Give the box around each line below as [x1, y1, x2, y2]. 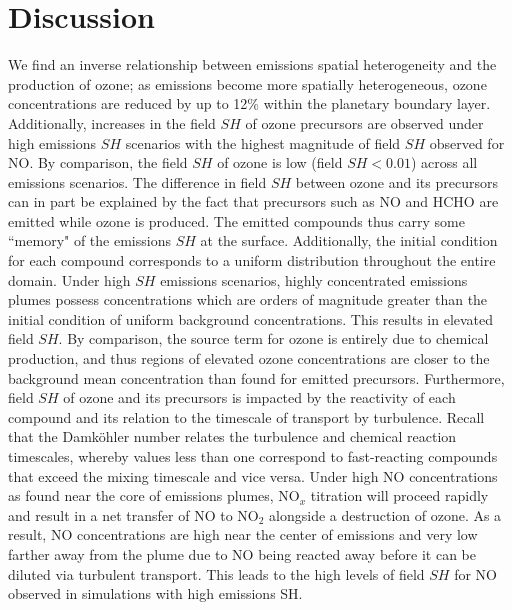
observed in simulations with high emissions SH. [8, 583, 303, 604]
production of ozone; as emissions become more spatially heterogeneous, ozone [8, 73, 487, 94]
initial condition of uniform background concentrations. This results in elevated [8, 308, 494, 329]
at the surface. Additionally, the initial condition [200, 230, 498, 251]
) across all [410, 152, 478, 173]
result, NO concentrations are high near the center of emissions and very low [8, 524, 478, 545]
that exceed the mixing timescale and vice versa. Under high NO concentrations [8, 465, 498, 486]
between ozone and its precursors [295, 171, 498, 192]
